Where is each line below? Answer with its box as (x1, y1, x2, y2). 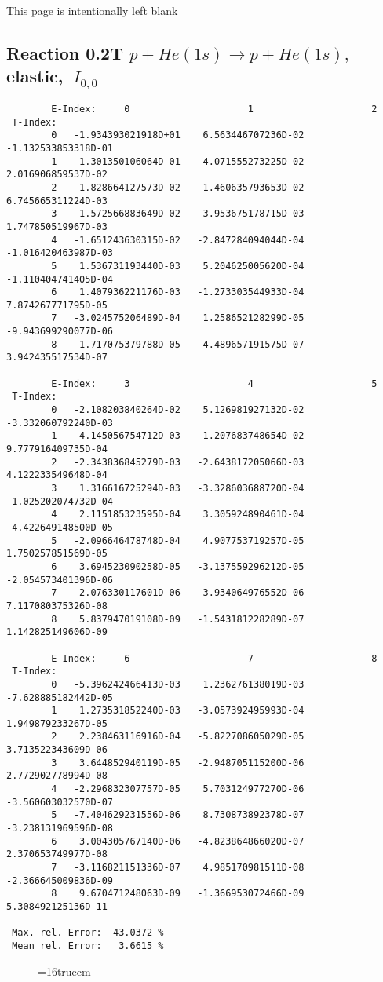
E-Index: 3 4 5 (51, 378, 378, 389)
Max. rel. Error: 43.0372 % (12, 927, 164, 939)
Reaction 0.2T (6, 40, 123, 64)
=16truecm (38, 962, 91, 979)
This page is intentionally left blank (6, 2, 178, 18)
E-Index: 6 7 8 (51, 652, 378, 664)
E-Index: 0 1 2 (51, 103, 378, 115)
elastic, (6, 64, 64, 88)
